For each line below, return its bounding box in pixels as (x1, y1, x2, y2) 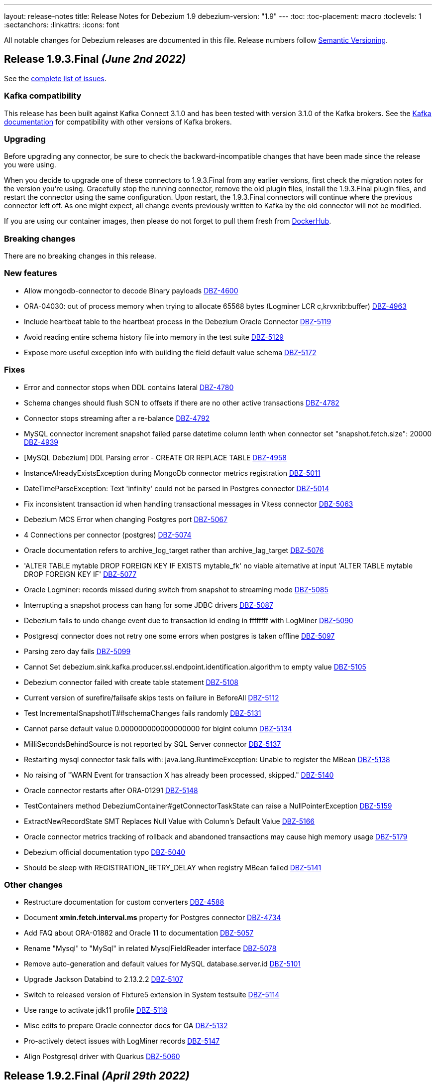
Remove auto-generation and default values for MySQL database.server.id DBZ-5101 (24, 959, 301, 968)
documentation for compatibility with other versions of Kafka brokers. (4, 117, 232, 126)
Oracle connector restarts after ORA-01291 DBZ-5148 (24, 786, 198, 795)
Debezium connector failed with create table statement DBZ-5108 (24, 678, 238, 686)
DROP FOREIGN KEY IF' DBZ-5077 (24, 569, 137, 578)
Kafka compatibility (4, 91, 82, 101)
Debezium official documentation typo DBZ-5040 (24, 847, 186, 856)
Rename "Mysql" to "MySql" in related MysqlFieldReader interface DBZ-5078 (24, 944, 277, 953)
